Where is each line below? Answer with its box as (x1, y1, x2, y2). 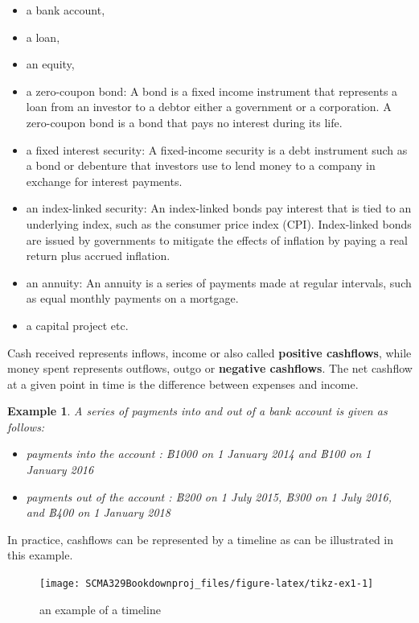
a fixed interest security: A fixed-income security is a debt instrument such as (26, 141, 408, 158)
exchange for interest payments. (26, 172, 183, 189)
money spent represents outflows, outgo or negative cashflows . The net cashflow (7, 360, 413, 377)
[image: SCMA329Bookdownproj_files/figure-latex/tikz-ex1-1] (39, 578, 374, 590)
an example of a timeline (39, 600, 161, 617)
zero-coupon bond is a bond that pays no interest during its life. (26, 113, 343, 130)
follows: (7, 418, 45, 435)
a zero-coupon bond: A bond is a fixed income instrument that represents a (26, 82, 398, 99)
